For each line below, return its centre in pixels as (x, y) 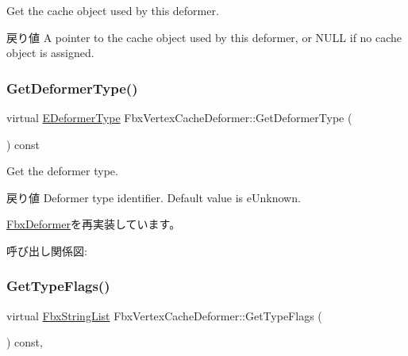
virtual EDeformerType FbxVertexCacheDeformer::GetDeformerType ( (179, 117)
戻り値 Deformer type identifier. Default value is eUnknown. (154, 197)
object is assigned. (50, 53)
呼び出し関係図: (47, 250)
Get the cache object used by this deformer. (113, 10)
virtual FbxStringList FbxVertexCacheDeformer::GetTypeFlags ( (164, 315)
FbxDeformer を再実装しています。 (94, 224)
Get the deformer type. (62, 171)
